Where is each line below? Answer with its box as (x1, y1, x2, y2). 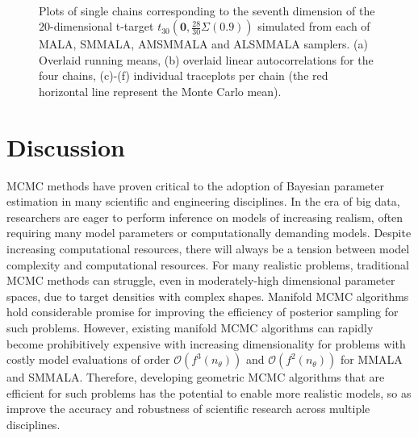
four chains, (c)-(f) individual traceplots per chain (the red (39, 67, 328, 84)
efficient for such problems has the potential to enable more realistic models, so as (6, 384, 412, 401)
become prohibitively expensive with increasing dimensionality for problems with (6, 335, 406, 352)
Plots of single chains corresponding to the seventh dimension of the (39, 2, 375, 19)
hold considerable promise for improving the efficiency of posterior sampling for (6, 303, 399, 320)
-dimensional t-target (50, 18, 154, 35)
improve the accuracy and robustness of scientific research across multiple (6, 400, 370, 417)
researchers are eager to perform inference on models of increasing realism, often (6, 208, 403, 225)
